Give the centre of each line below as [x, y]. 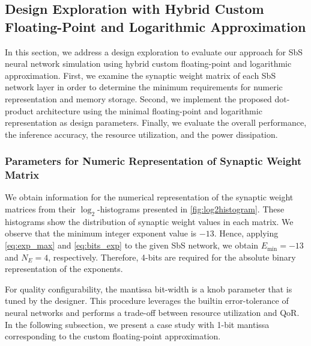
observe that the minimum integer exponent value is [101, 233]
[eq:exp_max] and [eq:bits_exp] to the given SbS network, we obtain [132, 245]
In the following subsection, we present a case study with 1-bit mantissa [137, 324]
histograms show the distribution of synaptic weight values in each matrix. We [149, 221]
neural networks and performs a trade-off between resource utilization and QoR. [152, 313]
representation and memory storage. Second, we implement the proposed [138, 98]
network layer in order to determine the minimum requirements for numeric [144, 87]
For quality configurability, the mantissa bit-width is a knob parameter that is [149, 289]
